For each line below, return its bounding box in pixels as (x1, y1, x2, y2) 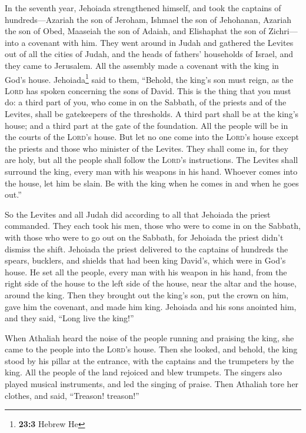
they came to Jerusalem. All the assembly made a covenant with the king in (5, 59, 279, 71)
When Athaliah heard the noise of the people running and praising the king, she (5, 331, 294, 344)
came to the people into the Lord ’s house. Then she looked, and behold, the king (5, 343, 298, 355)
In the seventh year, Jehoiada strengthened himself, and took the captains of (5, 2, 281, 14)
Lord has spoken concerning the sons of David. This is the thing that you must (5, 84, 291, 96)
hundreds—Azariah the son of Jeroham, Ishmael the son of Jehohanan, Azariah (5, 13, 291, 25)
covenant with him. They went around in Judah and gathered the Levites (28, 36, 294, 48)
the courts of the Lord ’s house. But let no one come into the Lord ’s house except (5, 131, 299, 143)
